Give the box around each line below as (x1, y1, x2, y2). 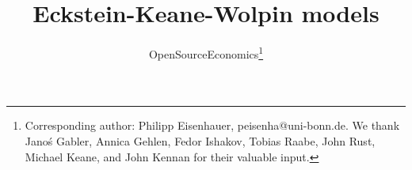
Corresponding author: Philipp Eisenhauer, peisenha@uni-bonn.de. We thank (25, 117, 400, 134)
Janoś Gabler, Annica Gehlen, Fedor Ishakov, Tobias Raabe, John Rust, (25, 132, 376, 149)
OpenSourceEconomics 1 (148, 43, 264, 62)
